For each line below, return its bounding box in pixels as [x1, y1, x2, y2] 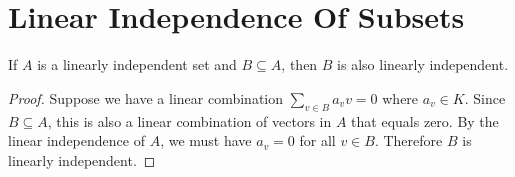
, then [281, 54, 318, 75]
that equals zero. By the [351, 110, 499, 131]
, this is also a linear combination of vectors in [47, 110, 332, 131]
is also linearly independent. [337, 54, 509, 75]
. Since [464, 87, 506, 108]
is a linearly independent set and [37, 54, 237, 75]
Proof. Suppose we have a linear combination [8, 87, 284, 108]
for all [299, 130, 336, 151]
